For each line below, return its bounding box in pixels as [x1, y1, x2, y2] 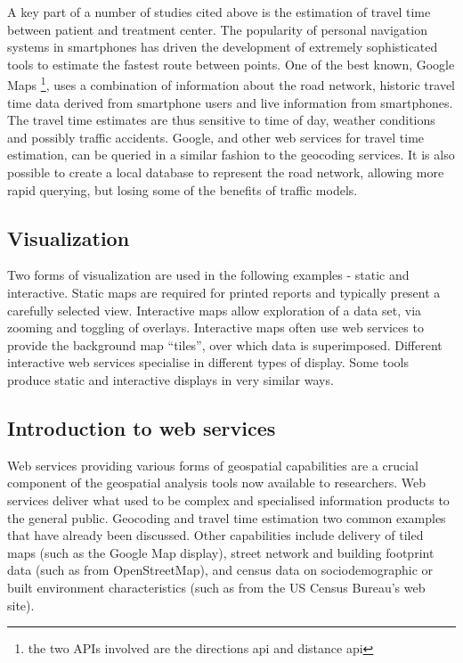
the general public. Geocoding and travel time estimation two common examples [7, 508, 446, 527]
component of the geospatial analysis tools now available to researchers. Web [7, 473, 426, 492]
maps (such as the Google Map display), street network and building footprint [7, 543, 435, 561]
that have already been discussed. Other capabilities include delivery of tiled [7, 526, 424, 544]
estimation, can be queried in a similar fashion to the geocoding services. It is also [7, 145, 455, 164]
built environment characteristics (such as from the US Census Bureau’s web [7, 577, 426, 596]
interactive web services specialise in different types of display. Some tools [7, 353, 409, 372]
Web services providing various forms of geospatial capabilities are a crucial [7, 455, 418, 474]
